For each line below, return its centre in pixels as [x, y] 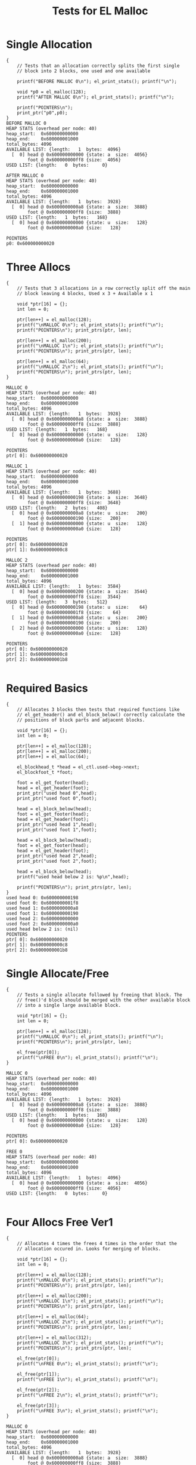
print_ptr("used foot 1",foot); [57, 830]
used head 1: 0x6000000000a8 [42, 908]
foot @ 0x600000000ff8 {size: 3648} [74, 502]
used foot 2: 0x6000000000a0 [42, 924]
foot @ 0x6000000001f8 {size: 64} [74, 612]
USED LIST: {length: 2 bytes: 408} [57, 508]
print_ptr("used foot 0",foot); [57, 798]
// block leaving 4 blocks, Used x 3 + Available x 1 [85, 293]
